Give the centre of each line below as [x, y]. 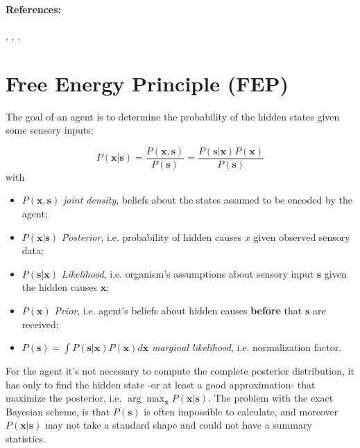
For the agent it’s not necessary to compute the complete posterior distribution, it [180, 371]
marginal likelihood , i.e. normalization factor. [247, 347]
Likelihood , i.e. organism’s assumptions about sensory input [188, 273]
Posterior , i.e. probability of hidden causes [152, 236]
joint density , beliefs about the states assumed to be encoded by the [208, 200]
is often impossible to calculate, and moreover [241, 411]
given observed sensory [302, 236]
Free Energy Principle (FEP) [147, 83]
